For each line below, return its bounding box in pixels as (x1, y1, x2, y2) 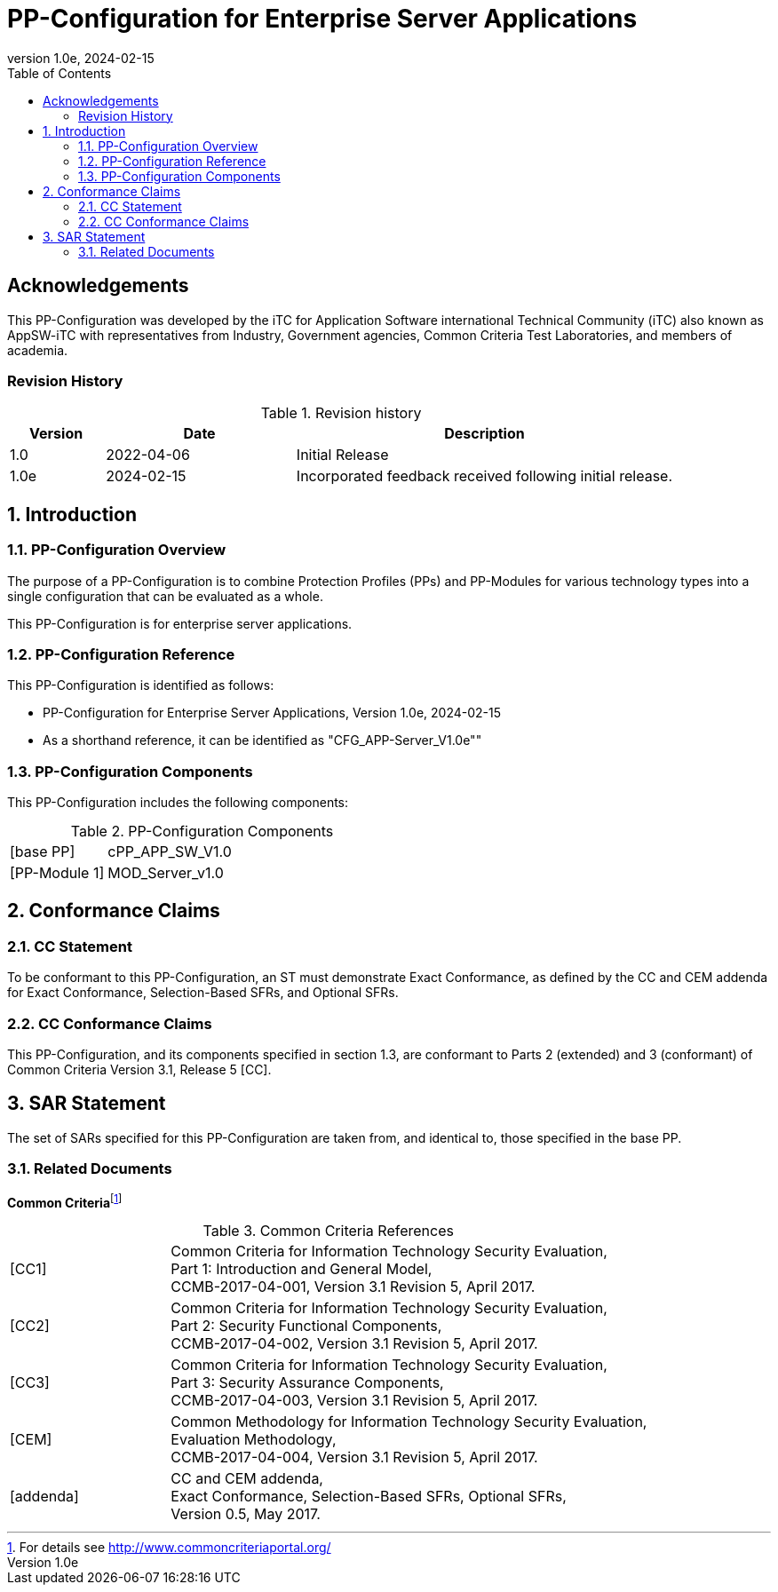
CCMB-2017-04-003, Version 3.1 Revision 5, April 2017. (171, 1391, 538, 1410)
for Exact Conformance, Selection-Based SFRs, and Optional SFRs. (7, 985, 399, 1001)
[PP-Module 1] (10, 864, 105, 883)
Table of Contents (7, 65, 112, 81)
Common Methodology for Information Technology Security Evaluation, (171, 1413, 647, 1431)
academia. (7, 342, 68, 358)
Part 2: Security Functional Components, (171, 1317, 442, 1335)
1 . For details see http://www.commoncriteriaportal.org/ (7, 1540, 331, 1556)
